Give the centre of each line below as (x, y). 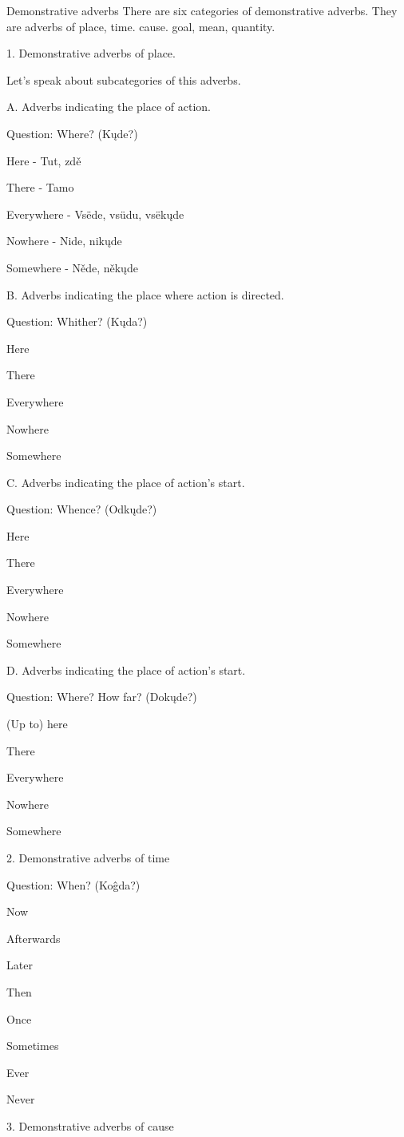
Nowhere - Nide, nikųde (64, 241)
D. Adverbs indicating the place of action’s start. (126, 670)
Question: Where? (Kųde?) (72, 133)
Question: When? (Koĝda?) (73, 884)
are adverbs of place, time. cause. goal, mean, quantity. (141, 26)
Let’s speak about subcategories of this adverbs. (124, 79)
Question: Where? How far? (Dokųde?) (102, 697)
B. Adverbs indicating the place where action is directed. (145, 294)
